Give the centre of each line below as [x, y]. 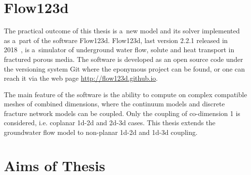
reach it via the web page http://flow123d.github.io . [81, 78]
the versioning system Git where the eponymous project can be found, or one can [125, 68]
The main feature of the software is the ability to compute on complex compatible [125, 94]
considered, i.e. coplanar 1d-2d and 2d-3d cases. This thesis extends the [110, 123]
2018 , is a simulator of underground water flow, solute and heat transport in [119, 50]
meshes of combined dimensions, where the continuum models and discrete [114, 104]
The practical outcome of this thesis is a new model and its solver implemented [122, 31]
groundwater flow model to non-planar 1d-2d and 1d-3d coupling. [101, 132]
